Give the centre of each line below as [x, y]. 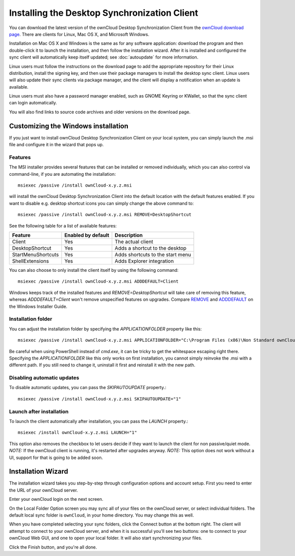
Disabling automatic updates [44, 378]
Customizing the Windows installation [69, 126]
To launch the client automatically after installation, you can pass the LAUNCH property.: [99, 421]
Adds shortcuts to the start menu [153, 255]
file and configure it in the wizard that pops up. [57, 145]
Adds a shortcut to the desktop [151, 248]
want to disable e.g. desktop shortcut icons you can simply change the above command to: [102, 203]
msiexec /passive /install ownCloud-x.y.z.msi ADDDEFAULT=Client [98, 281]
